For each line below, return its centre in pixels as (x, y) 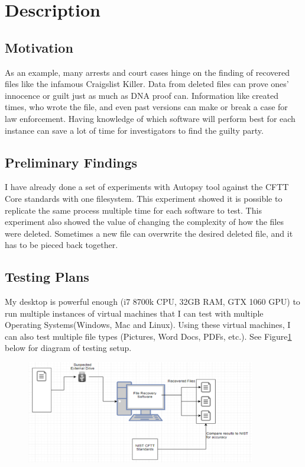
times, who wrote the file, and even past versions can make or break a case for (146, 107)
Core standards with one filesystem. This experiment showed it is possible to (144, 198)
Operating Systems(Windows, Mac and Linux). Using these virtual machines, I (148, 325)
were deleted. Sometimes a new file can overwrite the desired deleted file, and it (149, 233)
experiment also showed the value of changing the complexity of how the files (144, 222)
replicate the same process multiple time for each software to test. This (133, 210)
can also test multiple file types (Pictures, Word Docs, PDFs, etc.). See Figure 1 (148, 336)
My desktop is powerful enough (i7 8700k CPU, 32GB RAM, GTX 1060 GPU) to (152, 302)
